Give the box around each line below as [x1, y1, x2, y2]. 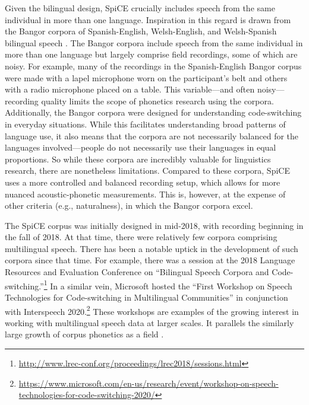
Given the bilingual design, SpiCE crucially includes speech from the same [5, 2, 275, 14]
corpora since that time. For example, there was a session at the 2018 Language [5, 254, 295, 266]
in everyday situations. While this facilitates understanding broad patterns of [5, 117, 286, 130]
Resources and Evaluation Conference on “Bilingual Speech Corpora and [5, 266, 269, 278]
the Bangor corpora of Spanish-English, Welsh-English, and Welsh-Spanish [5, 25, 277, 37]
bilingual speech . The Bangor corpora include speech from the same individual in [5, 36, 303, 49]
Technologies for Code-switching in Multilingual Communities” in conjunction [5, 291, 288, 303]
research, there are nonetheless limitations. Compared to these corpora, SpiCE [5, 164, 290, 177]
